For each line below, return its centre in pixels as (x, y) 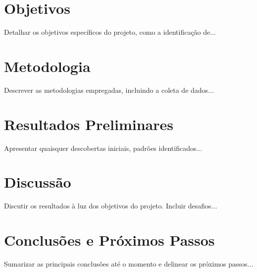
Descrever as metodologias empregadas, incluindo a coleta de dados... (109, 90)
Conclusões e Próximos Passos (109, 240)
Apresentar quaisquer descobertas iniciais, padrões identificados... (103, 148)
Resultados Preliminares (89, 124)
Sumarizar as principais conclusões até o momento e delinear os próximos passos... (129, 264)
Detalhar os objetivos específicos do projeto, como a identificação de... (110, 32)
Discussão (38, 182)
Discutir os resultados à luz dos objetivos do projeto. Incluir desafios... (111, 206)
